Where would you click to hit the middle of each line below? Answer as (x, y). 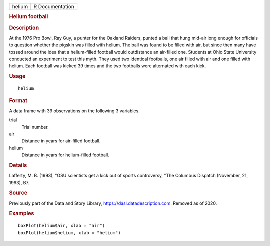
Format (18, 100)
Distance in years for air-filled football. (61, 141)
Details (18, 165)
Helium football (29, 17)
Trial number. (35, 127)
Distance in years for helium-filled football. (65, 155)
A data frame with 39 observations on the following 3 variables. (74, 111)
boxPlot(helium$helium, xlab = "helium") (69, 233)
